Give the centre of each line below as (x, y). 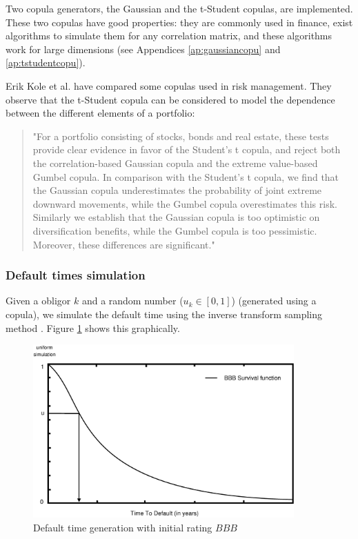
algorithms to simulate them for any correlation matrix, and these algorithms (169, 36)
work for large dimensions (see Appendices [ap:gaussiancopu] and (143, 49)
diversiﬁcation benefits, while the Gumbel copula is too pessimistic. (175, 230)
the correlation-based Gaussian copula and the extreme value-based (175, 163)
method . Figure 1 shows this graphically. (93, 327)
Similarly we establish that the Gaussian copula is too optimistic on (176, 217)
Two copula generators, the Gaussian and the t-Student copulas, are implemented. (179, 8)
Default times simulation (76, 275)
